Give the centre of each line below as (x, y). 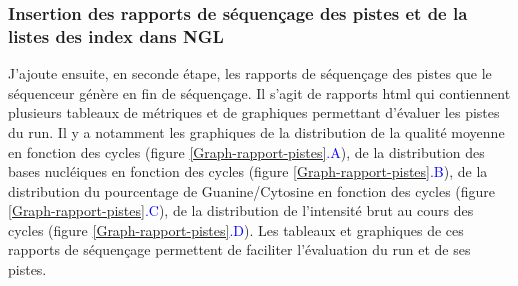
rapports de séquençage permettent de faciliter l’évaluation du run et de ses (239, 249)
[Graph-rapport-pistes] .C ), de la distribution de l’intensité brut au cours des (241, 210)
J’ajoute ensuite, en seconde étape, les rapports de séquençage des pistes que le (250, 73)
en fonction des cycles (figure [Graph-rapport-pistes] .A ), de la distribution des (246, 151)
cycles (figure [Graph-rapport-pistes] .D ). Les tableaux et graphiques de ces (236, 229)
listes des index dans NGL (116, 35)
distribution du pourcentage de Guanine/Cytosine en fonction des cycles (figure (252, 190)
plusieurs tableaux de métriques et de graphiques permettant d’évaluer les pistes (254, 112)
